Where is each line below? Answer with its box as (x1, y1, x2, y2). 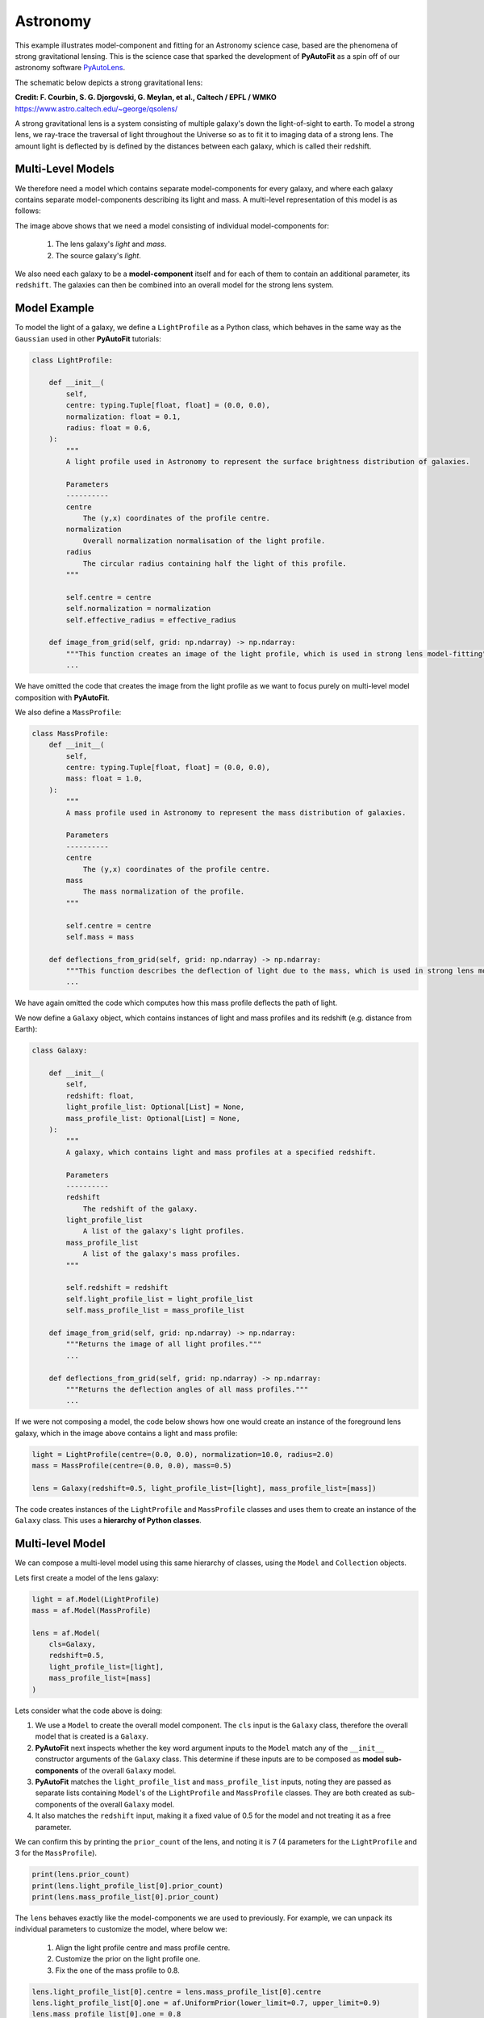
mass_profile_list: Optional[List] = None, (65, 1114, 241, 1123)
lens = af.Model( (31, 1628, 101, 1638)
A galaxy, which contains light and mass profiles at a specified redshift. (65, 1147, 377, 1157)
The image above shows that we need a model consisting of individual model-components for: (15, 220, 330, 230)
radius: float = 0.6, (65, 423, 152, 432)
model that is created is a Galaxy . (35, 1731, 149, 1741)
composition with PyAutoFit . (15, 693, 111, 702)
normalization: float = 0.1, (65, 412, 181, 421)
